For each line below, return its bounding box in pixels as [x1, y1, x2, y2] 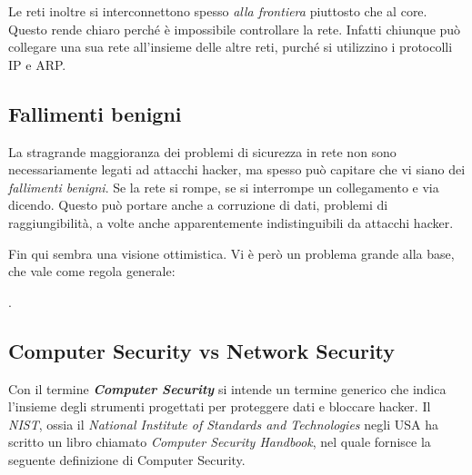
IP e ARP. [8, 54, 66, 74]
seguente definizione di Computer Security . [8, 450, 246, 469]
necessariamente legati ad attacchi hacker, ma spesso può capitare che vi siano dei [8, 160, 466, 179]
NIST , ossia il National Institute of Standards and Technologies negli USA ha [8, 414, 438, 433]
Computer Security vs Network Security [8, 336, 396, 364]
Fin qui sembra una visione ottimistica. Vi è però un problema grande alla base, [8, 243, 455, 262]
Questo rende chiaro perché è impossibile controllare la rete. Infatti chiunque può [8, 19, 461, 38]
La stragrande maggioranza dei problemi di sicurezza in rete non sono [8, 142, 397, 161]
